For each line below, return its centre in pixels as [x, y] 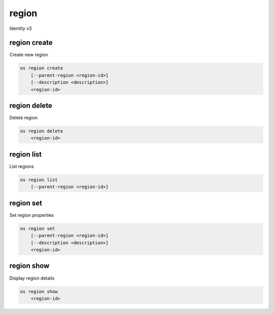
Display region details [32, 278]
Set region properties [32, 215]
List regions [22, 166]
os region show [39, 291]
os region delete [42, 131]
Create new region [29, 55]
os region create [42, 68]
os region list [39, 180]
